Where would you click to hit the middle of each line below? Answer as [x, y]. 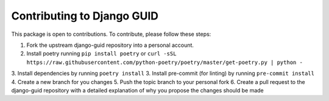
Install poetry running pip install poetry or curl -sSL [101, 54]
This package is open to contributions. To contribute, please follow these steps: [111, 34]
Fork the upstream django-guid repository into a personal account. [110, 45]
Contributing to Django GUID [85, 16]
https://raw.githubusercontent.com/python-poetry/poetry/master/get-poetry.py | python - [164, 62]
